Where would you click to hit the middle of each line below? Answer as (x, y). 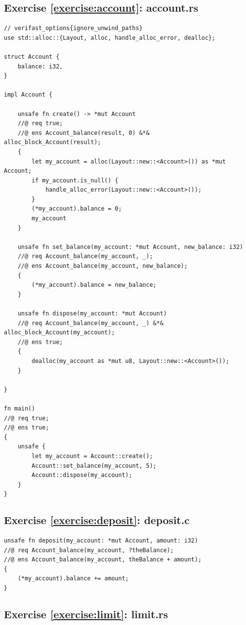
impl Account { (28, 95)
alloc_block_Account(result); (53, 142)
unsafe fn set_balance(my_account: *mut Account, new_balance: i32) (130, 247)
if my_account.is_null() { (75, 180)
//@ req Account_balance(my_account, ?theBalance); (89, 550)
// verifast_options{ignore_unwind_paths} (73, 28)
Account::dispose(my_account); (82, 475)
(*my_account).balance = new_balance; (94, 285)
